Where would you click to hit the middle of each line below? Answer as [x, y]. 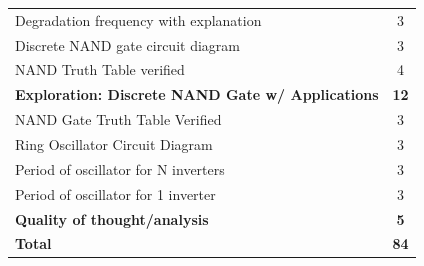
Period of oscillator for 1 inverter [115, 193]
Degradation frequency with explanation [138, 19]
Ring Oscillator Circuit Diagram [114, 143]
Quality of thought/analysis [112, 218]
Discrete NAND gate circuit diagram [127, 44]
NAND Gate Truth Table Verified [118, 119]
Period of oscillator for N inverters [120, 168]
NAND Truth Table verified [100, 69]
